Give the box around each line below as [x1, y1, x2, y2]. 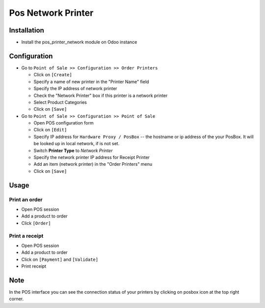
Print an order [9, 196, 43, 203]
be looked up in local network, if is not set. [33, 141, 120, 147]
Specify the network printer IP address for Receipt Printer [33, 154, 150, 160]
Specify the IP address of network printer [33, 86, 117, 92]
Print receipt [21, 263, 47, 269]
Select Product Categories [33, 99, 87, 105]
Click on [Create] [33, 72, 72, 78]
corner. [9, 296, 24, 302]
